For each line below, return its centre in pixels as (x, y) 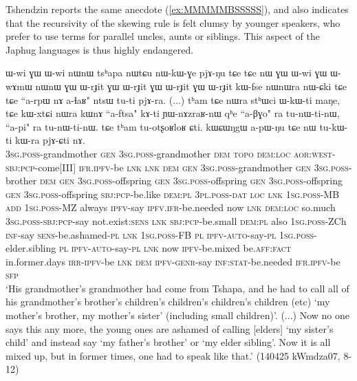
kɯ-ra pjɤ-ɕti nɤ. (50, 140)
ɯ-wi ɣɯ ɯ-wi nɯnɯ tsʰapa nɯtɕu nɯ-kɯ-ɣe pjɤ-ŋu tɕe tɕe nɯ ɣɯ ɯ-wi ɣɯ (166, 73)
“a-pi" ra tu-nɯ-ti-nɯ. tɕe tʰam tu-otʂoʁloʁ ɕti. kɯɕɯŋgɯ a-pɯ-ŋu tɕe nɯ (161, 126)
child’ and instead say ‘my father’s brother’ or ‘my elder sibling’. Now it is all (168, 342)
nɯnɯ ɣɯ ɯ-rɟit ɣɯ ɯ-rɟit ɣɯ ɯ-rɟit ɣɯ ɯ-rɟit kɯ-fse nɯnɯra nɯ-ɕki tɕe (191, 86)
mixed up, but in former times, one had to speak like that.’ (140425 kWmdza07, (173, 355)
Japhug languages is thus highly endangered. (100, 49)
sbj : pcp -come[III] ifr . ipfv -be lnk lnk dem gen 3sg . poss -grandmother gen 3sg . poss (177, 167)
